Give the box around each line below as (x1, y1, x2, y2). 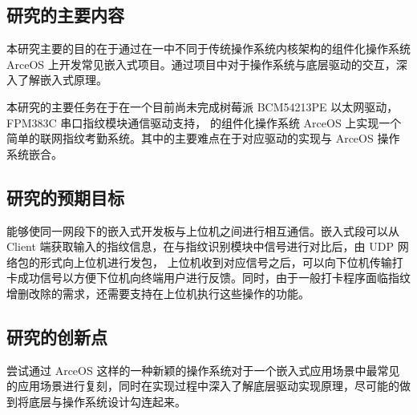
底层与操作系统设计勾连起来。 (28, 393, 186, 409)
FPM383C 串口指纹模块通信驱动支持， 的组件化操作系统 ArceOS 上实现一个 (6, 114, 402, 131)
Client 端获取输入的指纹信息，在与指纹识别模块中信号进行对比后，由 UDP (6, 238, 394, 255)
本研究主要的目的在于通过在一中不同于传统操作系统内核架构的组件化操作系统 (6, 40, 411, 57)
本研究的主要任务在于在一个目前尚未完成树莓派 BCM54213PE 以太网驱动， (6, 98, 399, 115)
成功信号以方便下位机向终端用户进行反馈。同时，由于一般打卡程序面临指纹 (17, 269, 411, 286)
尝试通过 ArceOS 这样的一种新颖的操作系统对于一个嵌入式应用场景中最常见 (6, 361, 400, 378)
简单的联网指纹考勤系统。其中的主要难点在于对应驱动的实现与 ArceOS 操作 (6, 130, 400, 147)
